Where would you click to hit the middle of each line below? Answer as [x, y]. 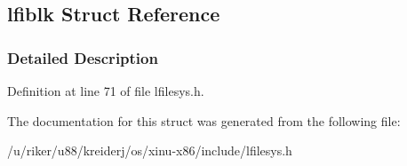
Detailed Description [83, 57]
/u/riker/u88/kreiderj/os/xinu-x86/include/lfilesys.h [150, 150]
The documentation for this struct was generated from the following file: [204, 120]
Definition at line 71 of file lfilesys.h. [106, 91]
